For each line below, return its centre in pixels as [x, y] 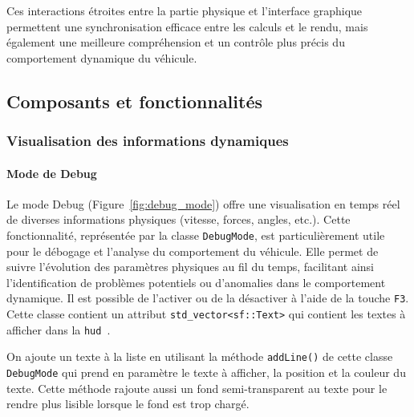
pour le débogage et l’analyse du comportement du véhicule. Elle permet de [193, 251]
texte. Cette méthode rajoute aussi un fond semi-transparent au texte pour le [197, 388]
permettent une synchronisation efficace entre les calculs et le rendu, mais [187, 26]
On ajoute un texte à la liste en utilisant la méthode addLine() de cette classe [200, 356]
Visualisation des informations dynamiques [148, 141]
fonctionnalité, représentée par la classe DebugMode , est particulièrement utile [196, 235]
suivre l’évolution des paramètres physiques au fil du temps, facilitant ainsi [191, 267]
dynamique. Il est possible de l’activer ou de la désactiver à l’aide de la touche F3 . [208, 298]
